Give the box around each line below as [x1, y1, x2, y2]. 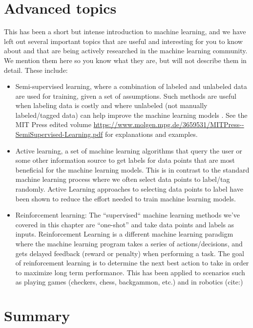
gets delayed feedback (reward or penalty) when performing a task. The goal [15, 248, 244, 258]
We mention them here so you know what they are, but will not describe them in [4, 55, 247, 65]
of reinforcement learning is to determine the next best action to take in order [15, 258, 249, 268]
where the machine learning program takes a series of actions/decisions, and [15, 239, 243, 248]
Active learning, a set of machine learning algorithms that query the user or [15, 145, 242, 155]
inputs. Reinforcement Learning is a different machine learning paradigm [15, 229, 233, 239]
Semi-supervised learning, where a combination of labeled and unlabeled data [15, 81, 247, 91]
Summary [4, 306, 70, 326]
